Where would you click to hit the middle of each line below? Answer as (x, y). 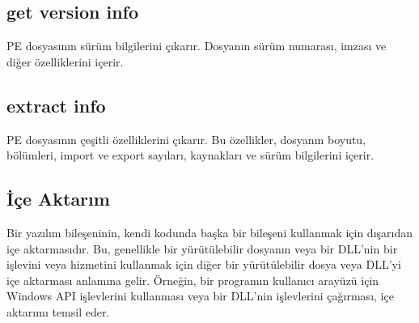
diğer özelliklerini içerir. (65, 61)
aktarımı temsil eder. (58, 311)
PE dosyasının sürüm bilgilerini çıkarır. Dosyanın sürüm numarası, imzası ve (197, 46)
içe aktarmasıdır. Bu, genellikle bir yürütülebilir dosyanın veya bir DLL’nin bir (202, 248)
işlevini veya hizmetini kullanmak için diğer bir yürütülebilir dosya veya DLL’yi (204, 264)
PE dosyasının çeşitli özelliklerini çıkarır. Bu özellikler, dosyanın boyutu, (186, 139)
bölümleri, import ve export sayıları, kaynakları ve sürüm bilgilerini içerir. (190, 155)
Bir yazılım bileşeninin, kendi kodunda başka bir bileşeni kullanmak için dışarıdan (209, 232)
